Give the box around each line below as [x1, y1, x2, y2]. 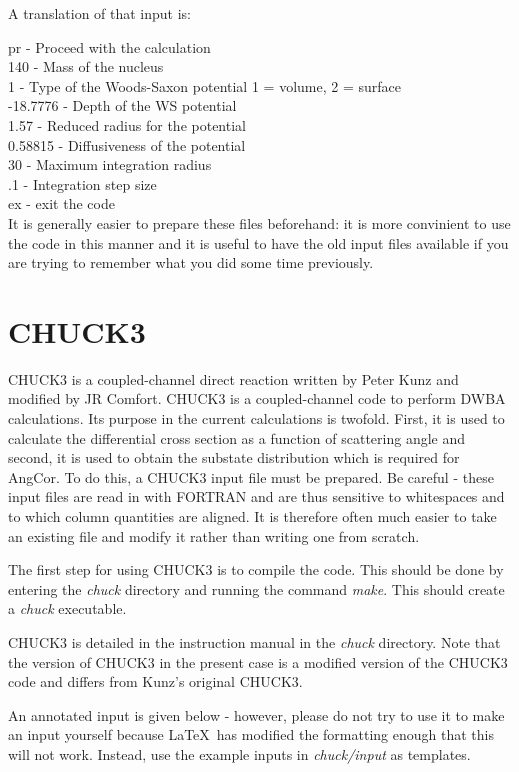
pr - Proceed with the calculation [8, 36, 211, 57]
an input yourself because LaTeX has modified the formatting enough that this [8, 724, 494, 745]
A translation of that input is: [8, 3, 192, 23]
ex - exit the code [8, 193, 115, 214]
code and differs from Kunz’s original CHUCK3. [8, 671, 303, 692]
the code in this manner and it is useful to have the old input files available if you [8, 232, 509, 253]
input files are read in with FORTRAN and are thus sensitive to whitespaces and [8, 486, 505, 507]
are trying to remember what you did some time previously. [8, 252, 374, 273]
